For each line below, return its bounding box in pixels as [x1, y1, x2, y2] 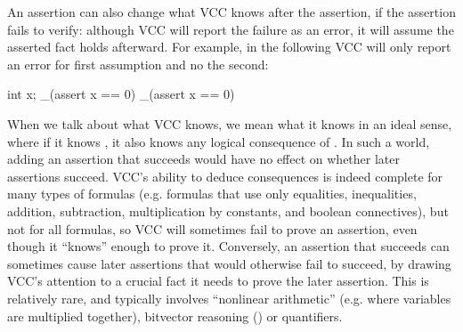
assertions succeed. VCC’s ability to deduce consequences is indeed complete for [7, 166, 443, 185]
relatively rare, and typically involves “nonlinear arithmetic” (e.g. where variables [7, 288, 451, 307]
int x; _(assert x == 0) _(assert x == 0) [7, 85, 235, 103]
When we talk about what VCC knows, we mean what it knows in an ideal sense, [7, 114, 452, 133]
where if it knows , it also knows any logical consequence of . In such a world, [7, 132, 430, 150]
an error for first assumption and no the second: [7, 54, 269, 73]
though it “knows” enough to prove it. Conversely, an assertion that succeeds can [7, 237, 450, 255]
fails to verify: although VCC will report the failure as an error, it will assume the [7, 20, 454, 38]
